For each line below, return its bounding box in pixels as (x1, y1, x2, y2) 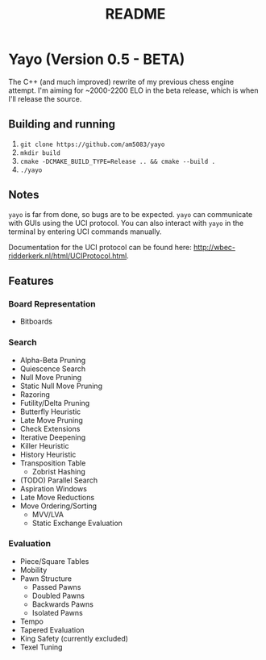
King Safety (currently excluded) (19, 633, 129, 643)
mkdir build (19, 148, 60, 157)
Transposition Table (19, 457, 86, 468)
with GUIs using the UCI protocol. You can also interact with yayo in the (8, 218, 244, 228)
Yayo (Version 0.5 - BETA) (8, 50, 185, 69)
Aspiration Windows (19, 483, 87, 493)
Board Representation (8, 298, 96, 309)
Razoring (19, 389, 51, 399)
